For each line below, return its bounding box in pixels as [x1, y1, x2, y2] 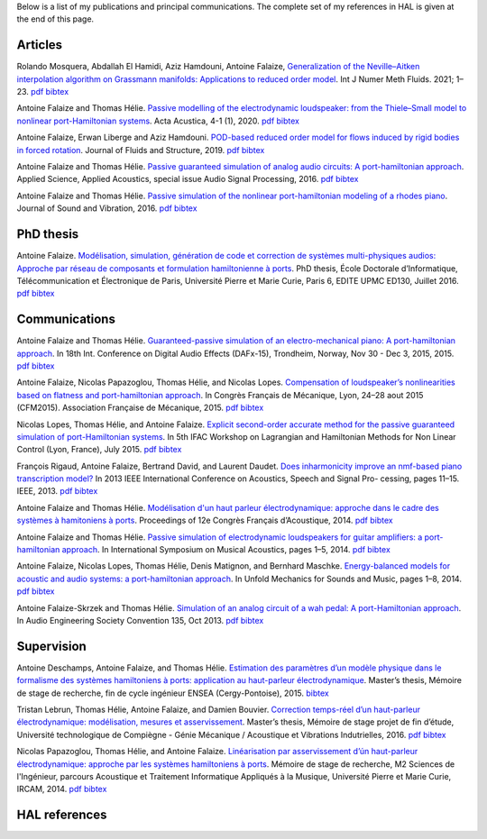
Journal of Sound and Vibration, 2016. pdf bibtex [16, 203, 198, 214]
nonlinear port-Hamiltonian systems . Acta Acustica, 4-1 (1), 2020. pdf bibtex [16, 115, 299, 126]
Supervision [16, 638, 87, 653]
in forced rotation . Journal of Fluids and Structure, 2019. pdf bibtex [16, 144, 265, 155]
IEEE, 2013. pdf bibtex [16, 486, 98, 497]
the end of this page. [16, 14, 95, 24]
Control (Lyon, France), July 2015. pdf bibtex [16, 444, 182, 455]
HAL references [16, 807, 107, 823]
